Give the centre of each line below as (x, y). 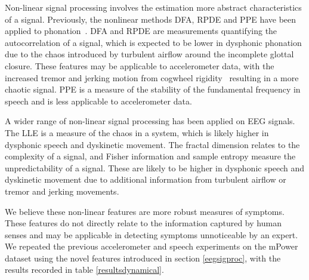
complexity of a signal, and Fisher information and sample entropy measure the (150, 156)
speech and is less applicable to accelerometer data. (98, 101)
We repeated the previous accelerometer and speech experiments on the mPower (152, 246)
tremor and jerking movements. (62, 191)
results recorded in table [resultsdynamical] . (84, 270)
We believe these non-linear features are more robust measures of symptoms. (145, 211)
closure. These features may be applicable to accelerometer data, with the (140, 65)
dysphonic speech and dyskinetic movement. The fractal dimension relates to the (152, 144)
